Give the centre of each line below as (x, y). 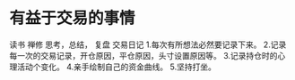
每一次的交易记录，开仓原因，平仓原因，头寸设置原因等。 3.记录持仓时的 (143, 55)
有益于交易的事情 (73, 18)
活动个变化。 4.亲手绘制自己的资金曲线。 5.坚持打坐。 (117, 67)
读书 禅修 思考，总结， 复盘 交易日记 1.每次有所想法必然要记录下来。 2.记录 (148, 44)
